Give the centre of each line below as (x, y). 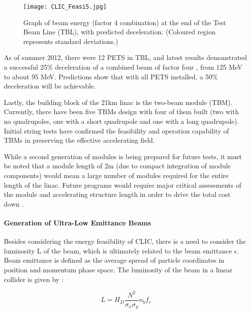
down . (14, 203)
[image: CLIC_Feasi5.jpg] (65, 7)
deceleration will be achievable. (50, 86)
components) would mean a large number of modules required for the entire (116, 175)
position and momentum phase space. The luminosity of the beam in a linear (118, 269)
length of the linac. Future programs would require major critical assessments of (123, 185)
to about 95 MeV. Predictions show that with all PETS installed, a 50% (111, 76)
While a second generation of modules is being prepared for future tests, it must (123, 156)
